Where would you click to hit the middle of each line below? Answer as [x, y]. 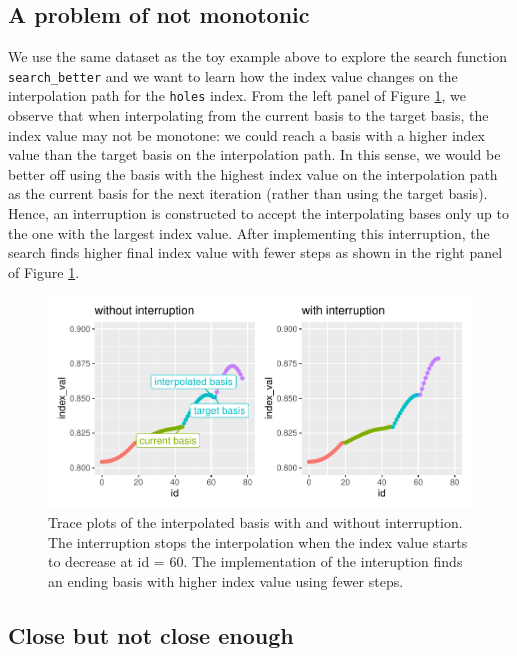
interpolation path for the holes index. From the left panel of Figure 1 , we [237, 95]
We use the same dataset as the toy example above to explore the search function [257, 56]
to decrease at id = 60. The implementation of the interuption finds [255, 561]
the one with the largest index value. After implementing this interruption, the [249, 232]
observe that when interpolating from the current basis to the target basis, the [248, 115]
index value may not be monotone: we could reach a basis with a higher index [246, 134]
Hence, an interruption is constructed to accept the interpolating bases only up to [258, 213]
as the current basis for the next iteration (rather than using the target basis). [248, 193]
